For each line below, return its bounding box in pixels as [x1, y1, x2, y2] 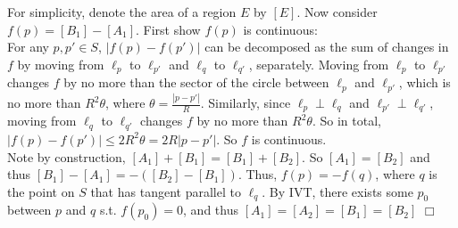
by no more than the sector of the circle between [63, 73, 329, 92]
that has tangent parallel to [90, 182, 241, 200]
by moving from [17, 54, 104, 73]
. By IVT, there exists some [262, 182, 413, 200]
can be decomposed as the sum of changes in [204, 37, 449, 56]
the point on [7, 182, 75, 200]
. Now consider [296, 3, 378, 20]
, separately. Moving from [248, 54, 389, 73]
